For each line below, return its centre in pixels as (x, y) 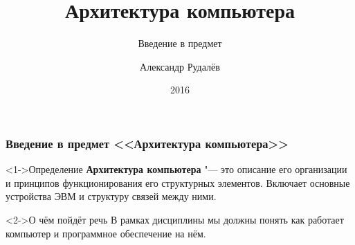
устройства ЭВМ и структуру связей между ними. (111, 196)
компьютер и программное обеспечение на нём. (106, 233)
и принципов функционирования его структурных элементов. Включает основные (178, 182)
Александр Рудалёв (180, 66)
